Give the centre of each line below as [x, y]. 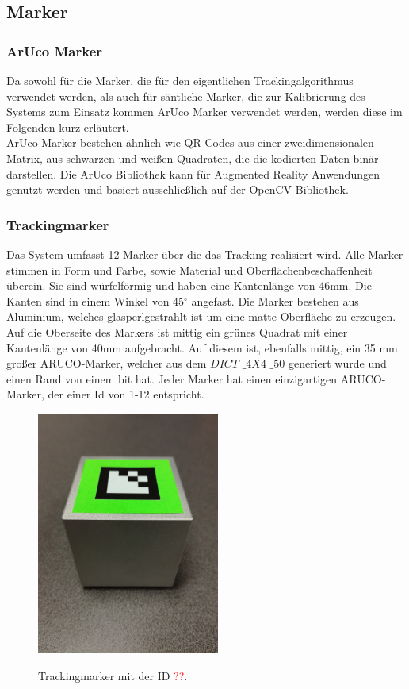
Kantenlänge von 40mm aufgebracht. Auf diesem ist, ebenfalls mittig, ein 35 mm [202, 347]
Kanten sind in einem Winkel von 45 [96, 300]
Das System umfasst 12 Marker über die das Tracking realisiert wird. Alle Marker [205, 254]
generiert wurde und [337, 363]
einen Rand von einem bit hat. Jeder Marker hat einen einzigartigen [172, 378]
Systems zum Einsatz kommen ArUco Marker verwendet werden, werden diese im [204, 112]
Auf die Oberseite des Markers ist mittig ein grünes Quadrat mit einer [177, 331]
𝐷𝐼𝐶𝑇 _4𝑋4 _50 [248, 365]
